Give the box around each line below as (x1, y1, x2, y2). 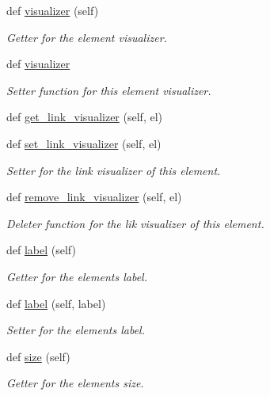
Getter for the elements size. (6, 375, 144, 391)
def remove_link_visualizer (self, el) (6, 188, 182, 205)
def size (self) (6, 348, 70, 364)
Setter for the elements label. (6, 322, 145, 338)
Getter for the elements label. (6, 268, 147, 284)
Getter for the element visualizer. (6, 29, 167, 45)
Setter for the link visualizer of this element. (6, 162, 221, 178)
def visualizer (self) (6, 2, 99, 18)
